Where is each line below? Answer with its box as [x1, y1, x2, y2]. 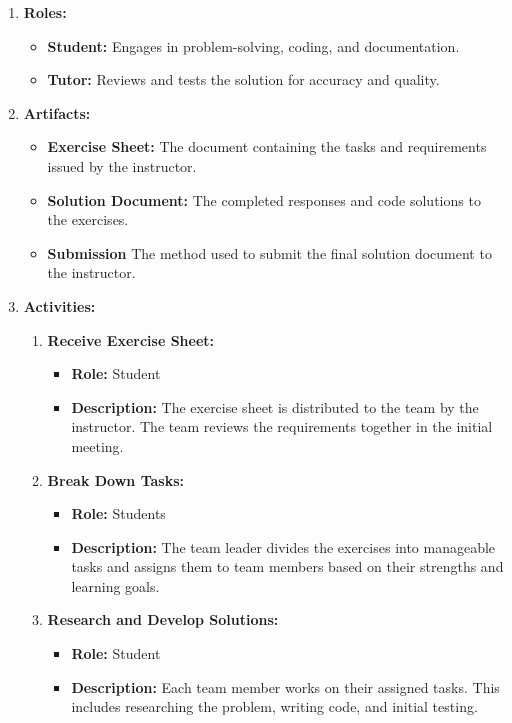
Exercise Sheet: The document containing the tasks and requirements [47, 136, 487, 157]
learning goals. [71, 575, 160, 596]
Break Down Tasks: [47, 469, 184, 490]
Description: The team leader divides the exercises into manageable [71, 536, 496, 557]
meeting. [71, 435, 124, 456]
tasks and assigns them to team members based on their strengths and [71, 556, 504, 577]
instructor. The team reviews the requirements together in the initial [71, 416, 493, 437]
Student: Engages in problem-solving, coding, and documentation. [47, 35, 460, 56]
